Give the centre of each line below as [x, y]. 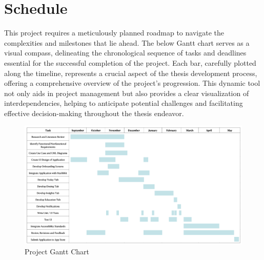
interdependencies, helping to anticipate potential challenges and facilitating [124, 103]
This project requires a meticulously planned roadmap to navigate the [114, 33]
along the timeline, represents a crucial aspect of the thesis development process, [131, 73]
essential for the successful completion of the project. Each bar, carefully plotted [130, 62]
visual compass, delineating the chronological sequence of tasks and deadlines [125, 53]
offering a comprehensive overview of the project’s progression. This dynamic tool [132, 83]
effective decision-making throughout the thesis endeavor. [94, 113]
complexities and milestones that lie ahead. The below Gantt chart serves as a [127, 42]
